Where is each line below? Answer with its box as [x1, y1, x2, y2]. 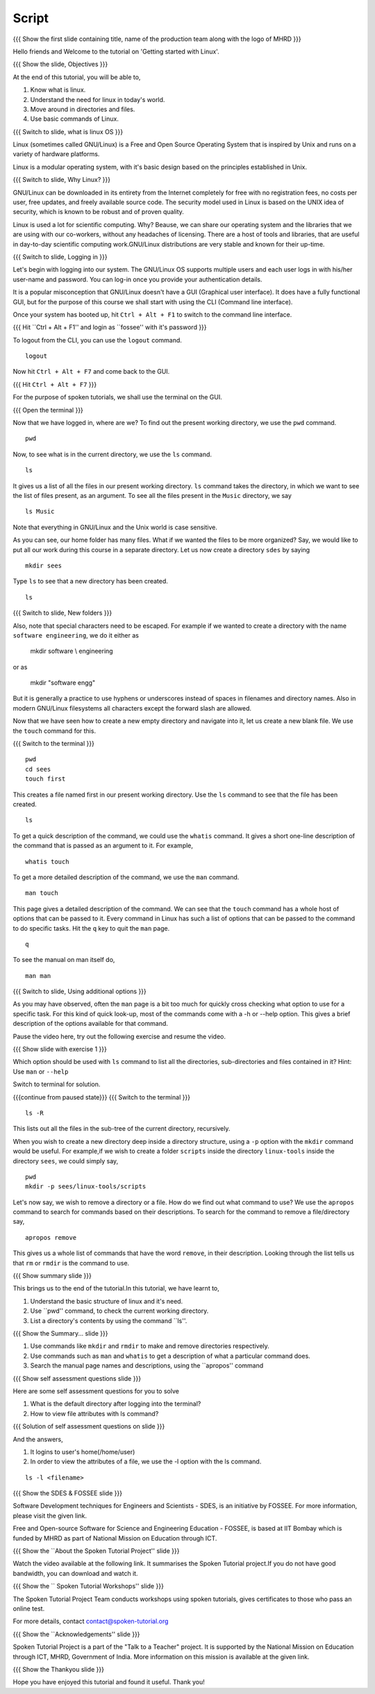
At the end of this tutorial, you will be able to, [12, 73, 141, 81]
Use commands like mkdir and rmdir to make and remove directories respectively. [30, 1342, 270, 1350]
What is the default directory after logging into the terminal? [30, 1400, 201, 1408]
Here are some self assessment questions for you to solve [12, 1386, 180, 1395]
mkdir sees [25, 561, 62, 570]
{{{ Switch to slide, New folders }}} [12, 608, 112, 617]
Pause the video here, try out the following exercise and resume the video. [12, 1032, 226, 1040]
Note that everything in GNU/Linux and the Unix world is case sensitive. [12, 523, 218, 531]
